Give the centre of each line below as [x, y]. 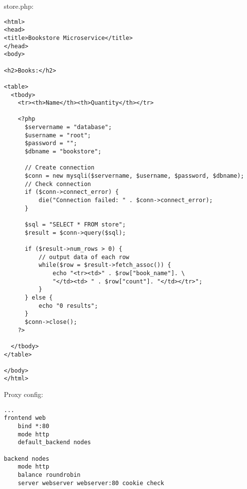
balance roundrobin [49, 475]
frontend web [25, 418]
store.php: [19, 6]
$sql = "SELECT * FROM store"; [75, 225]
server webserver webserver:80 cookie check [91, 483]
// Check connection [58, 184]
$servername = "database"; [68, 127]
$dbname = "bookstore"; [63, 152]
